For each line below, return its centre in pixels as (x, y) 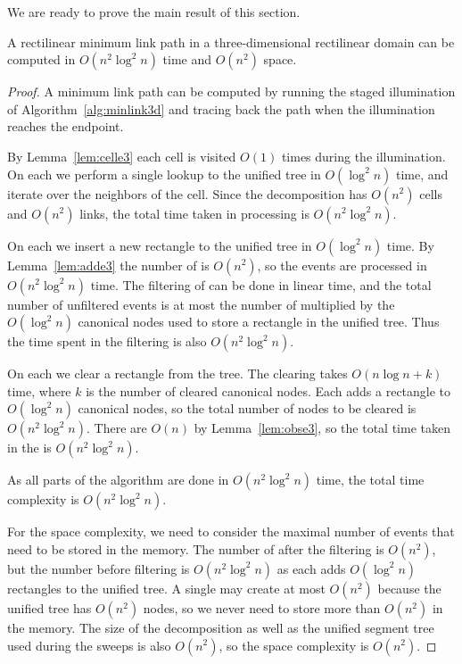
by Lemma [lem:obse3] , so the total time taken (322, 428)
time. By (410, 245)
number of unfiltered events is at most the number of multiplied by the (201, 304)
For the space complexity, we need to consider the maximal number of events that (231, 531)
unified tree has (49, 607)
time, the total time (370, 480)
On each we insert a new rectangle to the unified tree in (160, 245)
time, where (39, 390)
